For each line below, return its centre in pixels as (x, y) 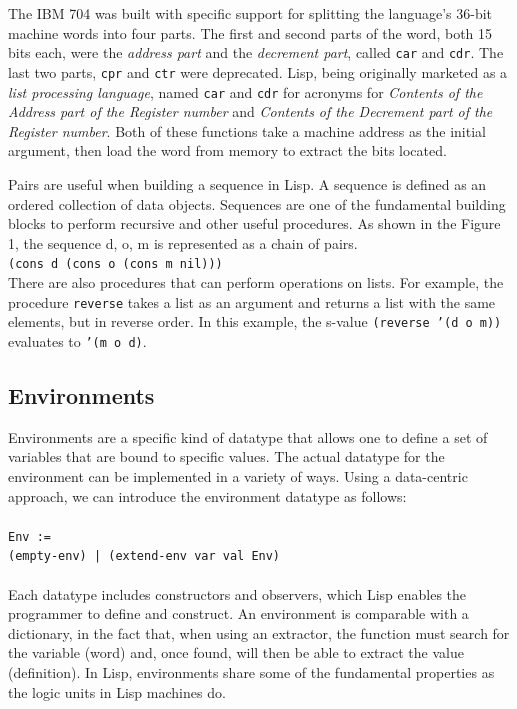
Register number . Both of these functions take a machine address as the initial (247, 130)
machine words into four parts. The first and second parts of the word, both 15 (250, 32)
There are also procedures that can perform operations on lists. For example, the (256, 281)
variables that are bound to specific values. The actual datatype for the (226, 456)
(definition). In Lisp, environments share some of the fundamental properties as (251, 671)
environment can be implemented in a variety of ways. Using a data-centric (238, 475)
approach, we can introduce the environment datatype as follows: (207, 495)
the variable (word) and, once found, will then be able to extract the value (236, 652)
